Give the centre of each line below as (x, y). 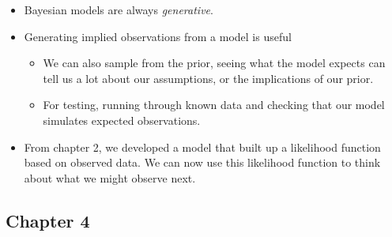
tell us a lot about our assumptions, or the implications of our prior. (208, 78)
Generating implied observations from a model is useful (158, 36)
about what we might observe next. (110, 177)
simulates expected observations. (122, 120)
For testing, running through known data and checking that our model (214, 105)
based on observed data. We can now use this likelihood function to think (202, 162)
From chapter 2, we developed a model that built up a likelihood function (202, 147)
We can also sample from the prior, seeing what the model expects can (214, 63)
